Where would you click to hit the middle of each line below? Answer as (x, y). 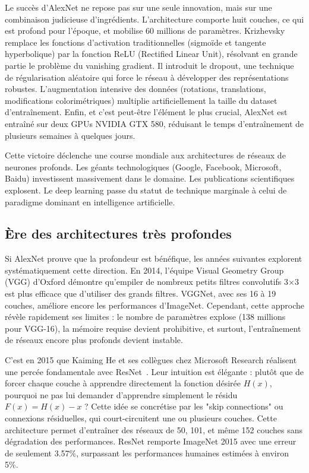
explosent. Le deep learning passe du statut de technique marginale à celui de (146, 190)
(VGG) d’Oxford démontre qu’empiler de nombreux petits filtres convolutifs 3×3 (152, 282)
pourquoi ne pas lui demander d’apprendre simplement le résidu (121, 394)
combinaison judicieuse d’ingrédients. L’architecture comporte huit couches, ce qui (154, 19)
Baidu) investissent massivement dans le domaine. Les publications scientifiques (150, 178)
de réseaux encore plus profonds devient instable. (94, 340)
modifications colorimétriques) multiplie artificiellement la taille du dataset (141, 100)
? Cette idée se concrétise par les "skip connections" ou (184, 406)
